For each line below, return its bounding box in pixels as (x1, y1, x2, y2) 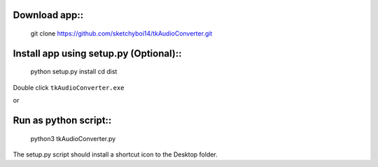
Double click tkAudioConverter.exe (13, 83, 125, 92)
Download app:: (13, 9, 84, 21)
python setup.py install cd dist (30, 67, 118, 76)
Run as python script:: (13, 115, 112, 126)
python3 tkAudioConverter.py (30, 134, 116, 143)
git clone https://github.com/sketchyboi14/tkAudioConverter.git (30, 29, 213, 38)
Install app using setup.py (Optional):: (13, 48, 182, 59)
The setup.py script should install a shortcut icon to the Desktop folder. (13, 150, 218, 159)
